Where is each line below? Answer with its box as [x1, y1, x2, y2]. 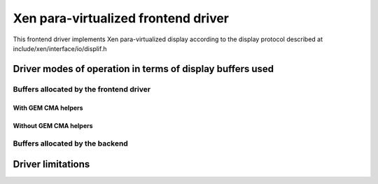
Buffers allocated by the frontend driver [13, 84, 150, 94]
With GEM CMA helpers [13, 104, 83, 112]
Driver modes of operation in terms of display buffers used [13, 63, 274, 75]
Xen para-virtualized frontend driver [13, 10, 230, 26]
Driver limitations [13, 158, 90, 170]
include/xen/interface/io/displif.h [13, 44, 107, 52]
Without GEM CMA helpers [13, 121, 94, 129]
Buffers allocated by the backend [13, 139, 129, 148]
